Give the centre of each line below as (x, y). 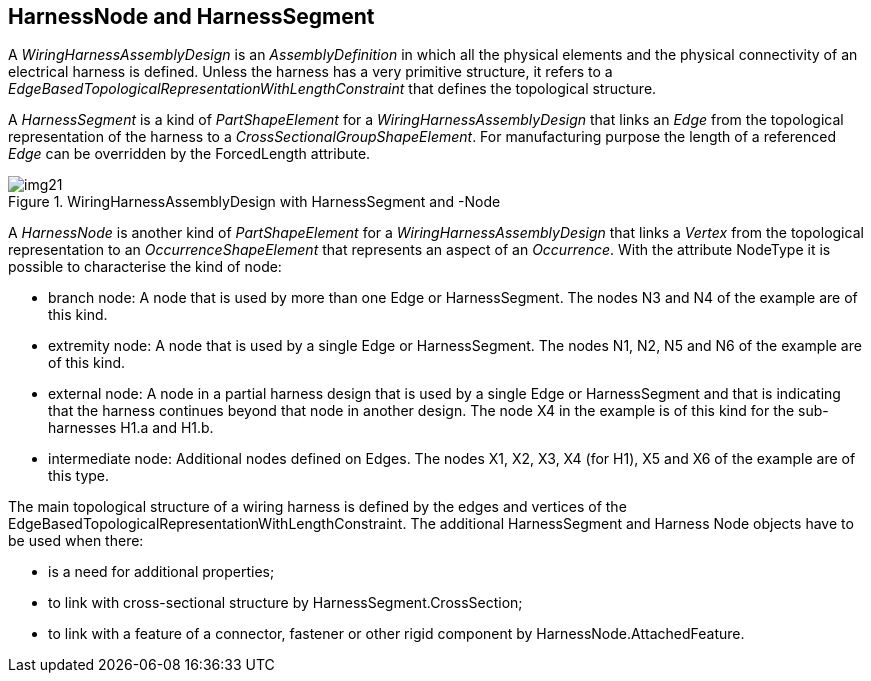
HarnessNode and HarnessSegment (191, 16)
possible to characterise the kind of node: (145, 267)
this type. (79, 476)
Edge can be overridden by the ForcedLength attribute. (189, 154)
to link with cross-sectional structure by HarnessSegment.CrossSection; (285, 603)
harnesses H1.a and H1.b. (131, 428)
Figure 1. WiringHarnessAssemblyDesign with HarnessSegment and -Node (254, 202)
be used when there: (76, 541)
